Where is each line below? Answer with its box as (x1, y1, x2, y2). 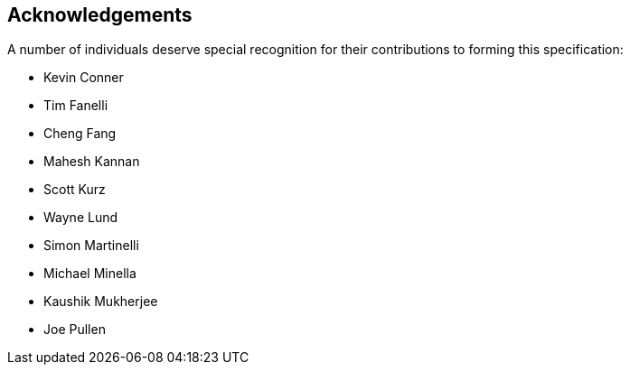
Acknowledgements (7, 4, 193, 26)
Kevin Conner (43, 70, 124, 86)
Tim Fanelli (43, 98, 108, 114)
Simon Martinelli (43, 237, 139, 254)
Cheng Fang (43, 126, 117, 142)
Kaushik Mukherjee (43, 293, 158, 310)
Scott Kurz (43, 181, 106, 198)
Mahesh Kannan (43, 153, 140, 170)
